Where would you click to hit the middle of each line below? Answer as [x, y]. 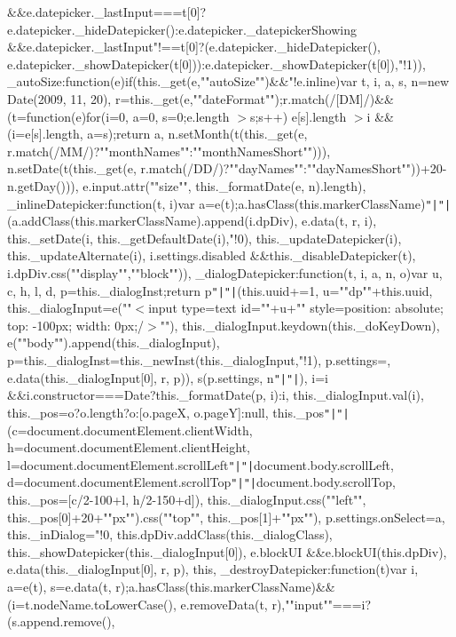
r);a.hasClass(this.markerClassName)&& [225, 586]
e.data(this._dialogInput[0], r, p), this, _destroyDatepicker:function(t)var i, [213, 569]
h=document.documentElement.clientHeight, [129, 447]
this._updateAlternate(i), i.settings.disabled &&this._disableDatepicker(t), [212, 255]
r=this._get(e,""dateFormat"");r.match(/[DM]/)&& [254, 98]
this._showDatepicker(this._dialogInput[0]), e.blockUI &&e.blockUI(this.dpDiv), [227, 551]
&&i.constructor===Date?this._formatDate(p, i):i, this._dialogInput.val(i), [216, 395]
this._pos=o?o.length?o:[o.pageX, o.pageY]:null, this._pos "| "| [178, 412]
